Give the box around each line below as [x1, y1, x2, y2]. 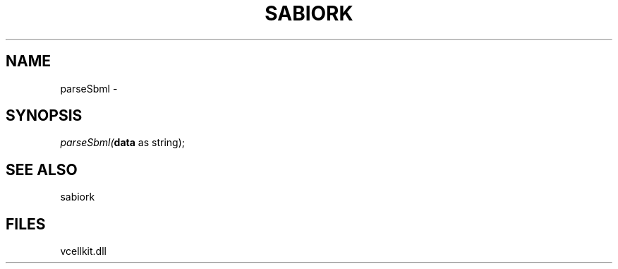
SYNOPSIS [6, 107, 83, 125]
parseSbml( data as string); [60, 136, 185, 149]
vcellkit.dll [60, 245, 107, 258]
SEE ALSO [6, 160, 78, 179]
